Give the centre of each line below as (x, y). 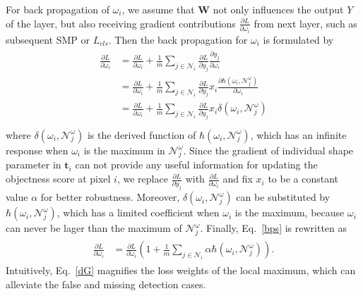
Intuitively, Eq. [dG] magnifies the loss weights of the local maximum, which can (181, 270)
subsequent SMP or (48, 39)
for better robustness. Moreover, (110, 197)
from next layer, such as (305, 23)
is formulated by (298, 39)
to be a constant (303, 179)
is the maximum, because (290, 212)
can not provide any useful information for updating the (196, 165)
